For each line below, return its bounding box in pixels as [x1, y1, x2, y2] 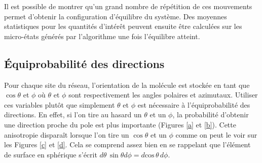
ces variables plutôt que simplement [4, 99, 115, 110]
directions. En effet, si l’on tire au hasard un [4, 109, 142, 120]
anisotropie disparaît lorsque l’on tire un [4, 129, 129, 140]
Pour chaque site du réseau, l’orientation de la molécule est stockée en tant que [4, 79, 250, 90]
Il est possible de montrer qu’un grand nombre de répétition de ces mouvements [4, 1, 252, 11]
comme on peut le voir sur [175, 129, 257, 140]
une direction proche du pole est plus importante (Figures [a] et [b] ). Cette [4, 119, 236, 129]
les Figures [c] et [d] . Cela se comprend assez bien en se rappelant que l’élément [4, 139, 251, 150]
